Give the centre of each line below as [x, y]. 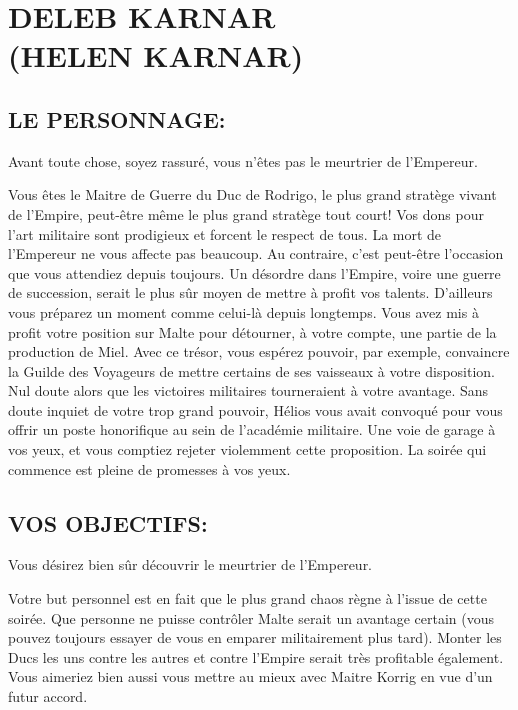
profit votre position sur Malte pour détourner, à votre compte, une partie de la [252, 331]
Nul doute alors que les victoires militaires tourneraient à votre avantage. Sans [248, 390]
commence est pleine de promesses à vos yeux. [149, 468]
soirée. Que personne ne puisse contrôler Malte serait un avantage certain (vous [251, 617]
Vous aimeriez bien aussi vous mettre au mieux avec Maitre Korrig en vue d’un [250, 676]
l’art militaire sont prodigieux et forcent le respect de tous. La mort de [225, 233]
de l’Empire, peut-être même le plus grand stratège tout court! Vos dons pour [246, 213]
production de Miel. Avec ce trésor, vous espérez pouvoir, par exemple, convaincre [259, 351]
